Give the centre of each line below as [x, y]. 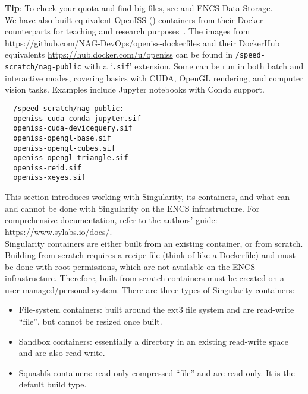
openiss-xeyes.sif [50, 178]
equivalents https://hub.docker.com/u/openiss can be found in [119, 54]
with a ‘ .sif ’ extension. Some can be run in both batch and [194, 66]
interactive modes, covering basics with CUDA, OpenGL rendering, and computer [154, 77]
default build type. [53, 384]
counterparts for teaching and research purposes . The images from [128, 31]
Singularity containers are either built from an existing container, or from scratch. [154, 243]
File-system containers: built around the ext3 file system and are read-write [156, 309]
